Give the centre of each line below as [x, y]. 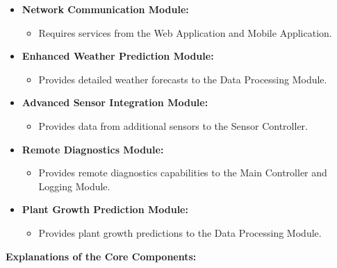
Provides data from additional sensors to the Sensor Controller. [173, 125]
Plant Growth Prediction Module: [105, 209]
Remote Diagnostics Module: [93, 149]
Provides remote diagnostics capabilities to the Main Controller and [183, 173]
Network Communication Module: [105, 9]
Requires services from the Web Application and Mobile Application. [185, 32]
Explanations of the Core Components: [101, 256]
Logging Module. [74, 186]
